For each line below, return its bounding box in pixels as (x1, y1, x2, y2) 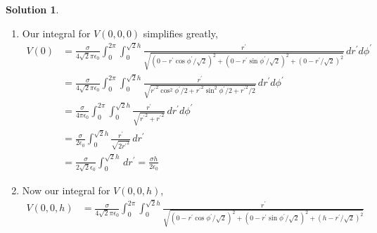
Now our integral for (22, 182, 110, 197)
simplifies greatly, (143, 25, 218, 40)
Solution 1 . (6, 2, 59, 16)
